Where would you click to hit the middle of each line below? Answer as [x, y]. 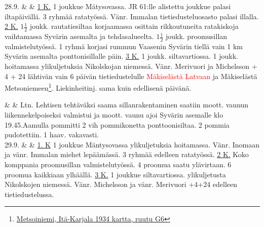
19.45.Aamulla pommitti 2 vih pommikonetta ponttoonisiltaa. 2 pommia [117, 124]
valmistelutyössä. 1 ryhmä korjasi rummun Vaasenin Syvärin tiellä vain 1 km [124, 46]
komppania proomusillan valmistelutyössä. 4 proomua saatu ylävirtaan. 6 [118, 164]
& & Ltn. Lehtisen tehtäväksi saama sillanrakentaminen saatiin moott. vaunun [127, 105]
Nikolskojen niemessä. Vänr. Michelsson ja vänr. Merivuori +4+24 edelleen [121, 184]
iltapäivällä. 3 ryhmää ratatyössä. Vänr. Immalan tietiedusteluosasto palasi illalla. [132, 16]
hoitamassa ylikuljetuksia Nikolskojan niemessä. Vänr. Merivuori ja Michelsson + [131, 66]
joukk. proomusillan [196, 36]
